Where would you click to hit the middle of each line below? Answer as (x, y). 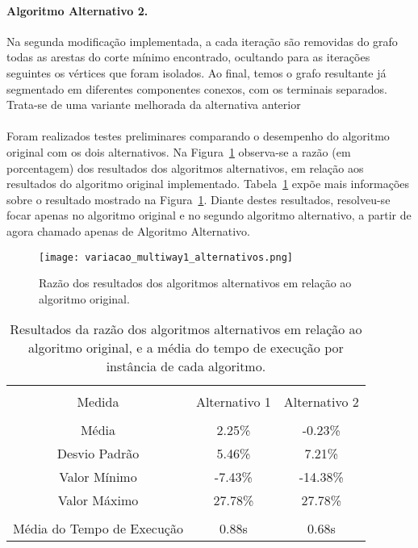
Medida (98, 402)
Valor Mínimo (98, 477)
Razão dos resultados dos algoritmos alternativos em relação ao (195, 283)
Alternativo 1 (233, 402)
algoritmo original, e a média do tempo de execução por (186, 348)
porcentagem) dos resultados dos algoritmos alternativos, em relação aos (185, 167)
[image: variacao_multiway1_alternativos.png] (166, 257)
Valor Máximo (98, 500)
